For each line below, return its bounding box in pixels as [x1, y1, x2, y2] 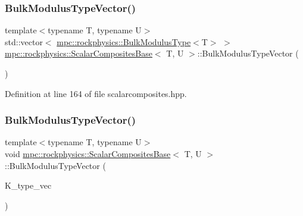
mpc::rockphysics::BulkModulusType [57, 35, 191, 48]
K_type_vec [5, 179, 52, 192]
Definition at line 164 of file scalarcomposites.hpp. [5, 87, 187, 99]
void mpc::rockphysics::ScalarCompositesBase [5, 148, 171, 159]
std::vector [5, 35, 43, 48]
